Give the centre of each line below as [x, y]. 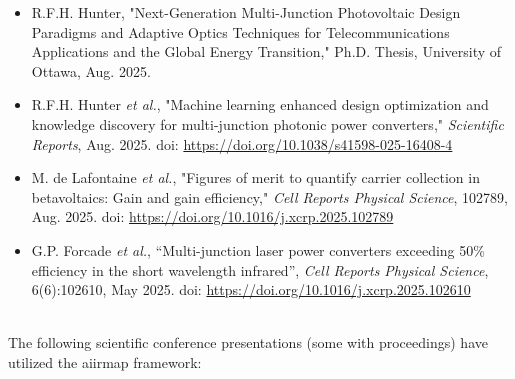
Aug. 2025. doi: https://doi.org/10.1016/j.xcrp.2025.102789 [212, 216]
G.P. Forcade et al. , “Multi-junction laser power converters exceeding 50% [258, 249]
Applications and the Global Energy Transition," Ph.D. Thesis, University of [266, 51]
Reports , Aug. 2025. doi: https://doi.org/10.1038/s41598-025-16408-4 [242, 143]
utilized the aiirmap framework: [105, 361]
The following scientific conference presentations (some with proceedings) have [248, 342]
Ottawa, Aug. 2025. [91, 70]
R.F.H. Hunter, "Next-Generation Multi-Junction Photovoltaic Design [246, 12]
